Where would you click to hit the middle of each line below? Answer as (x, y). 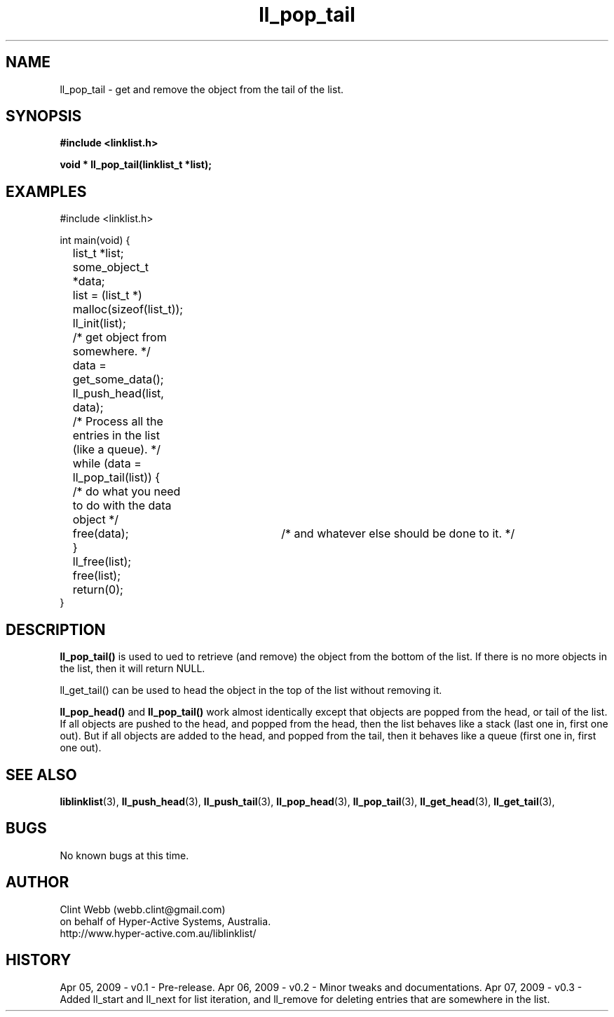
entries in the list (116, 436)
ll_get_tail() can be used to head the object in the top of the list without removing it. (251, 690)
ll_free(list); (102, 562)
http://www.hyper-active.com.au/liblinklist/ (158, 933)
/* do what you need (127, 492)
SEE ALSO (41, 774)
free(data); (101, 534)
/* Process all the (118, 422)
